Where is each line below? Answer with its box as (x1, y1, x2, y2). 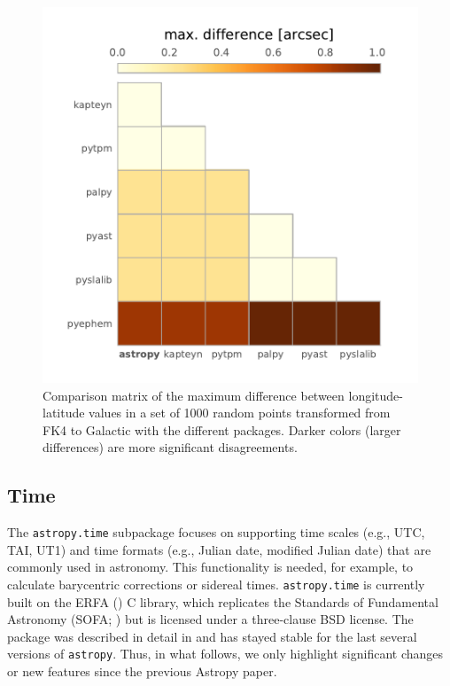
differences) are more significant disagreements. (43, 438, 298, 456)
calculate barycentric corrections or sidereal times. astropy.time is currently (7, 575, 425, 594)
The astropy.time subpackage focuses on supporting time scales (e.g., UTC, (7, 523, 425, 542)
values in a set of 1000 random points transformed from (89, 403, 391, 422)
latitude (43, 403, 85, 422)
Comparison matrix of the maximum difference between (43, 386, 345, 404)
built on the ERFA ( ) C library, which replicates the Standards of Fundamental (7, 592, 438, 611)
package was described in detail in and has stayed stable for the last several (7, 627, 417, 645)
